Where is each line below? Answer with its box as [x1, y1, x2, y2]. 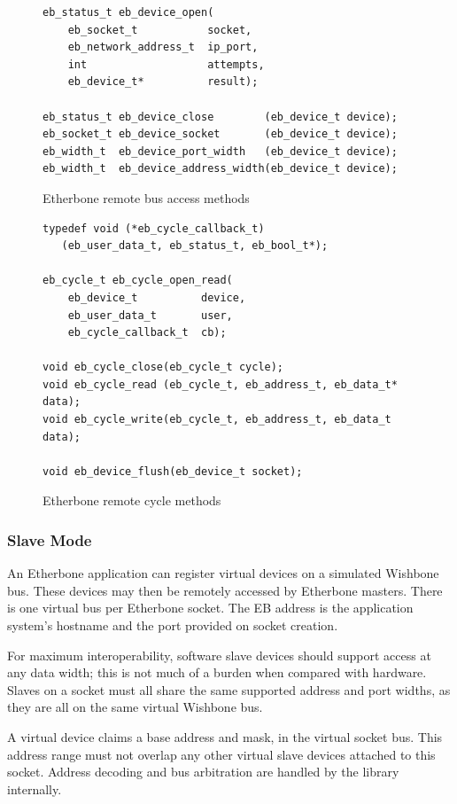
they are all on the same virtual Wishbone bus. [7, 698, 263, 716]
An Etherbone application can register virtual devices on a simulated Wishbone [7, 564, 439, 582]
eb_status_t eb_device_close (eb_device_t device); [43, 110, 398, 123]
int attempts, [67, 58, 265, 71]
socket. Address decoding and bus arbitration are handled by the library [7, 762, 399, 781]
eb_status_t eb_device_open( [43, 6, 214, 19]
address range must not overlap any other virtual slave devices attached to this [7, 745, 436, 763]
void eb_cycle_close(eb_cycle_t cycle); [43, 361, 284, 374]
